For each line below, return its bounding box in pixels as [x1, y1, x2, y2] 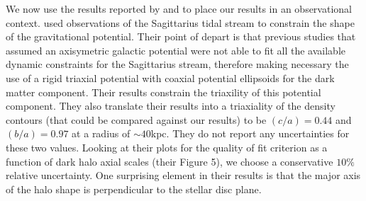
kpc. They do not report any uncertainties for [150, 126, 350, 141]
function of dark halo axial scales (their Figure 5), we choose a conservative [6, 154, 333, 168]
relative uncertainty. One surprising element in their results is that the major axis [6, 168, 361, 183]
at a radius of [72, 126, 131, 141]
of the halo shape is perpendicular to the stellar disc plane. [6, 181, 262, 196]
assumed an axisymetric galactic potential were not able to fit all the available [6, 42, 345, 57]
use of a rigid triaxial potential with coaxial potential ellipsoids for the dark [6, 70, 335, 85]
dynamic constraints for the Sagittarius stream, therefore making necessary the [6, 57, 349, 71]
